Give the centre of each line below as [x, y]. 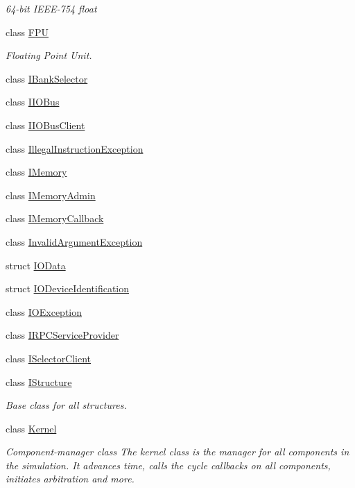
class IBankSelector [47, 78]
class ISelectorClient [49, 358]
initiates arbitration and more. [70, 479]
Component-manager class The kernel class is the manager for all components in [177, 452]
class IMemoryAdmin [51, 195]
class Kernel [31, 428]
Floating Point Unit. [49, 55]
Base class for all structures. [66, 405]
